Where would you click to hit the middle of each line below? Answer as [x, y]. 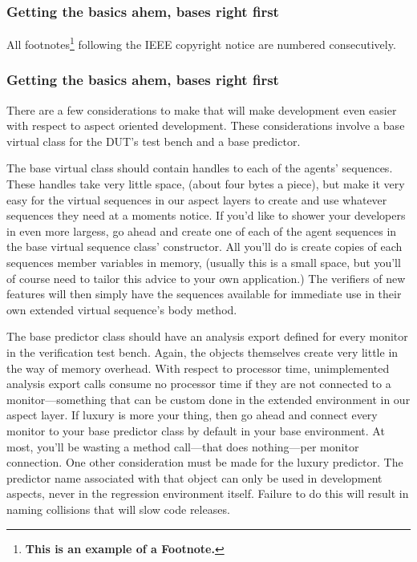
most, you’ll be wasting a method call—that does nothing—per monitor [183, 446]
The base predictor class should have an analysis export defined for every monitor [207, 336]
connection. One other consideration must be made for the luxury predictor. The [205, 462]
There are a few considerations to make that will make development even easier [202, 109]
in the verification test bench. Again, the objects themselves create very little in [202, 352]
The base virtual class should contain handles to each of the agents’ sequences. [200, 168]
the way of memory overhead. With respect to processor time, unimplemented [198, 368]
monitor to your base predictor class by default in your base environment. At [196, 430]
